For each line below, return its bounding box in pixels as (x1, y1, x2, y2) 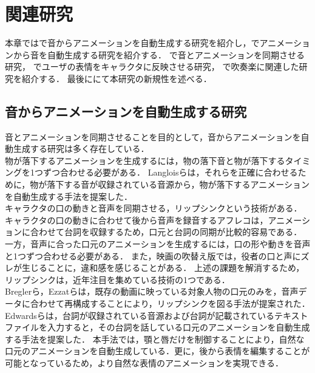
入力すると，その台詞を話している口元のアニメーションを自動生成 (47, 321, 310, 334)
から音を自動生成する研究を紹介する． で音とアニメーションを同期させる (13, 48, 305, 61)
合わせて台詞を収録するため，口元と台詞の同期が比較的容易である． (30, 225, 302, 238)
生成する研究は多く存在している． (13, 142, 149, 155)
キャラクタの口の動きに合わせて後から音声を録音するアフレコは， (5, 213, 268, 226)
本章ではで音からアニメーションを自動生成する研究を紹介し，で (5, 36, 260, 49)
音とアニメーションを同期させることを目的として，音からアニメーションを (5, 130, 301, 143)
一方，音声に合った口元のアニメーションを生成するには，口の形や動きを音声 (5, 238, 311, 250)
